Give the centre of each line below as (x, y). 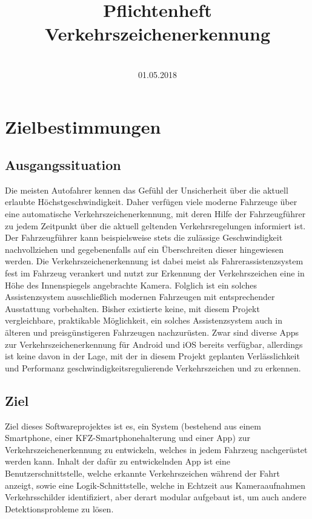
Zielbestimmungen (83, 126)
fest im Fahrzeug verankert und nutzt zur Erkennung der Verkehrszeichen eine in (155, 273)
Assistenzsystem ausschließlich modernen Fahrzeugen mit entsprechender (140, 297)
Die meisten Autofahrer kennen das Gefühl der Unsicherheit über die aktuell (147, 190)
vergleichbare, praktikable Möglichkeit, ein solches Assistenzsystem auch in (144, 320)
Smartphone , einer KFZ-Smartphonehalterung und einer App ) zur (128, 438)
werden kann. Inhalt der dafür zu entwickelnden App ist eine (118, 461)
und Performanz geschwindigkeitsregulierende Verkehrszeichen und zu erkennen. (153, 367)
